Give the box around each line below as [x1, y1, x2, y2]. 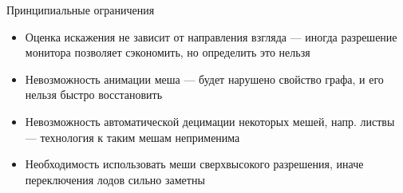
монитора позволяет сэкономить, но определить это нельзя [25, 44, 310, 61]
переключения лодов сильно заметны [25, 171, 205, 187]
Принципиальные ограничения [6, 2, 155, 18]
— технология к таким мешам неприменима [25, 128, 240, 145]
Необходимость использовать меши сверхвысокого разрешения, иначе [25, 156, 364, 172]
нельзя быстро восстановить [25, 86, 163, 103]
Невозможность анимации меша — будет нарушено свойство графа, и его [25, 70, 384, 87]
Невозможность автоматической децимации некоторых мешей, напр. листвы [25, 112, 395, 129]
